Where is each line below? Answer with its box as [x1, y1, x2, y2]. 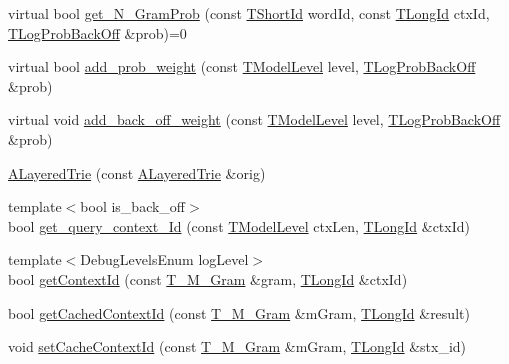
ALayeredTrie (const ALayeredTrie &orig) [8, 162, 266, 183]
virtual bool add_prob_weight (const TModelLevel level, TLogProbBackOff [8, 56, 476, 77]
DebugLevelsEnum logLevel [80, 249, 249, 270]
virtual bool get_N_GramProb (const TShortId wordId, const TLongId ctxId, [8, 3, 490, 23]
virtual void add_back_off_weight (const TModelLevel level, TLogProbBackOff [8, 109, 501, 130]
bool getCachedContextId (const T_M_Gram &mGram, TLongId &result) [8, 302, 470, 323]
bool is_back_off [80, 196, 186, 217]
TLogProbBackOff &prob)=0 [8, 22, 187, 43]
